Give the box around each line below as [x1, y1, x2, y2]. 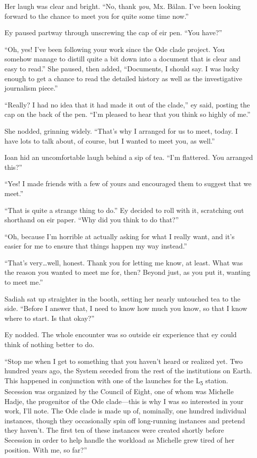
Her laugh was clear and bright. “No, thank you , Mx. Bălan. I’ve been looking [4, 1, 241, 11]
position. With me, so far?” [4, 444, 87, 455]
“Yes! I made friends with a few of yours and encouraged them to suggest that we [4, 178, 252, 189]
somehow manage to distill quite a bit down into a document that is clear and [4, 53, 241, 64]
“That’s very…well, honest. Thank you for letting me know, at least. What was [4, 257, 243, 267]
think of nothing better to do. [4, 339, 94, 350]
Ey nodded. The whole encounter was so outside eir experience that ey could [4, 329, 237, 340]
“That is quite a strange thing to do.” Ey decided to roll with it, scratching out [4, 204, 244, 215]
